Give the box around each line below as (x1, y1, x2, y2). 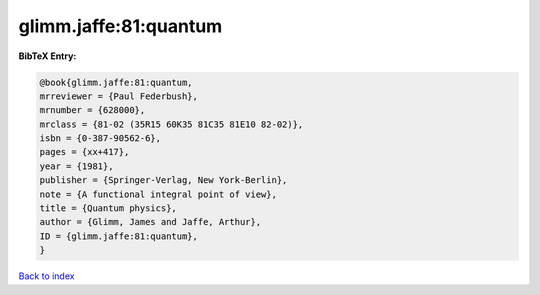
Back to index (18, 270, 75, 282)
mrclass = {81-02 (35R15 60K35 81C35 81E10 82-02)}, (39, 118, 304, 130)
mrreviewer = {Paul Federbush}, (39, 90, 199, 102)
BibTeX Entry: (18, 50, 77, 62)
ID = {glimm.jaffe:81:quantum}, (39, 230, 199, 242)
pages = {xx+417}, (39, 146, 130, 158)
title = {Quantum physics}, (39, 203, 177, 214)
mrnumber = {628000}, (39, 105, 146, 116)
